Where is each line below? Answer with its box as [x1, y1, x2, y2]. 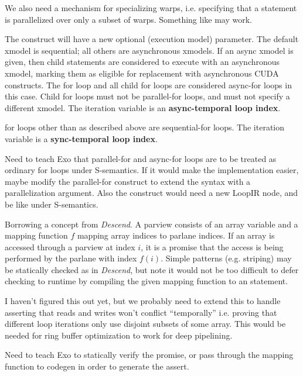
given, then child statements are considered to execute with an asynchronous [5, 56, 280, 68]
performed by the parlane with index [5, 252, 137, 264]
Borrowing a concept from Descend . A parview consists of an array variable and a [5, 218, 298, 230]
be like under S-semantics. [5, 198, 98, 210]
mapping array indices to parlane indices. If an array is [77, 229, 275, 242]
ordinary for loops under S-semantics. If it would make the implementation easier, [5, 164, 299, 176]
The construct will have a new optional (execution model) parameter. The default [5, 33, 299, 45]
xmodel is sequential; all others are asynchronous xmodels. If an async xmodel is [5, 44, 294, 56]
